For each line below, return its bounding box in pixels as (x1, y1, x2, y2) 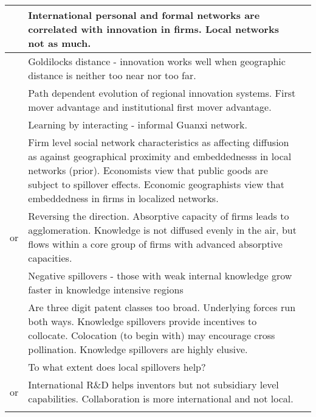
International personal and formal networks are (28, 8, 260, 22)
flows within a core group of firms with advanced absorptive (28, 237, 283, 251)
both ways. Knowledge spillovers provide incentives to (28, 314, 257, 328)
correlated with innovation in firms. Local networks (28, 22, 279, 36)
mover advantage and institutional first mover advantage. (28, 100, 272, 114)
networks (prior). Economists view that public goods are (28, 163, 268, 177)
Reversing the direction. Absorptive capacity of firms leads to (28, 209, 289, 223)
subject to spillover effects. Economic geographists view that (28, 177, 284, 191)
